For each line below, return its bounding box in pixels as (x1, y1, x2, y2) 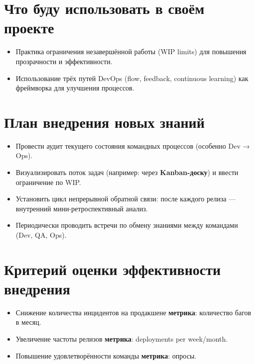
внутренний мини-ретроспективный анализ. (15, 203, 148, 213)
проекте (4, 17, 54, 38)
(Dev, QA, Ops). (15, 229, 67, 240)
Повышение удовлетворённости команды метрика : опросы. (15, 350, 197, 361)
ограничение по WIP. (15, 177, 81, 187)
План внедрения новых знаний (4, 111, 205, 132)
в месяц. (15, 317, 41, 327)
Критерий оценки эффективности (4, 259, 221, 279)
